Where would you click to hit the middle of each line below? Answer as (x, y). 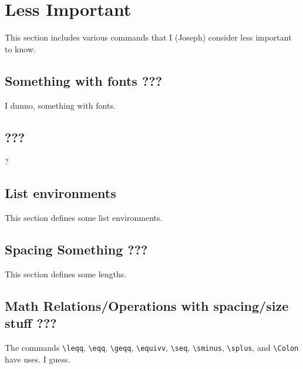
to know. (20, 48)
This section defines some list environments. (84, 218)
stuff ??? (31, 323)
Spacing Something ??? (76, 249)
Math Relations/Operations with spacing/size (147, 305)
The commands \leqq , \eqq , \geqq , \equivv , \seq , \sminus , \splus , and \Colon (152, 348)
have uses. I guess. (38, 359)
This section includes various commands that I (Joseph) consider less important (148, 37)
